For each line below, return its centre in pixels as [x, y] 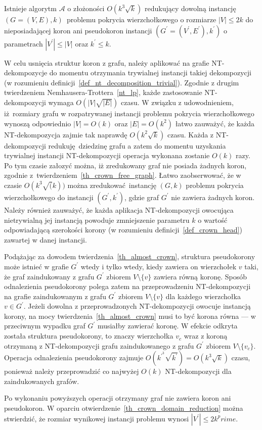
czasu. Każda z [191, 134]
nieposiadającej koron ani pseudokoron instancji [78, 30]
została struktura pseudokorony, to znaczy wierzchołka [89, 336]
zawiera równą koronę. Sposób [200, 276]
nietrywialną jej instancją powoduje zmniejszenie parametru [97, 220]
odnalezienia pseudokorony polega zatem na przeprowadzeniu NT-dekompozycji [127, 286]
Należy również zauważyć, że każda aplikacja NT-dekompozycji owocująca [119, 209]
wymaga [61, 102]
